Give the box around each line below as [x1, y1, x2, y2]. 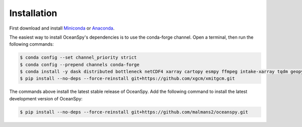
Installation [9, 8, 57, 19]
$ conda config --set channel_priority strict [20, 55, 137, 60]
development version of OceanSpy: [9, 95, 83, 101]
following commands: [9, 41, 54, 47]
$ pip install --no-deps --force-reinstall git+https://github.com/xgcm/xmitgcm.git [20, 76, 235, 81]
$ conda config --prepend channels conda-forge [20, 62, 139, 67]
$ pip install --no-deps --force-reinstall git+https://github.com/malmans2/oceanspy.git [20, 109, 249, 115]
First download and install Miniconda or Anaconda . [9, 25, 115, 31]
